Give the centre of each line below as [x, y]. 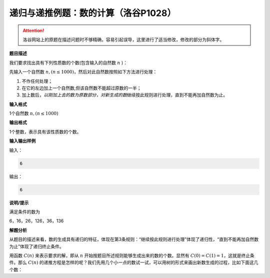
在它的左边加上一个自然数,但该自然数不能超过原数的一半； [82, 88]
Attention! [33, 30]
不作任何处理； [37, 81]
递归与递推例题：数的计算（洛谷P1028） [92, 13]
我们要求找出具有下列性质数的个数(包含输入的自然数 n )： [68, 62]
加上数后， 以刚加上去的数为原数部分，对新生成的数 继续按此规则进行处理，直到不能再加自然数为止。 [124, 95]
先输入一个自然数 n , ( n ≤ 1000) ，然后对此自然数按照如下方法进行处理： [83, 72]
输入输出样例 [22, 141]
